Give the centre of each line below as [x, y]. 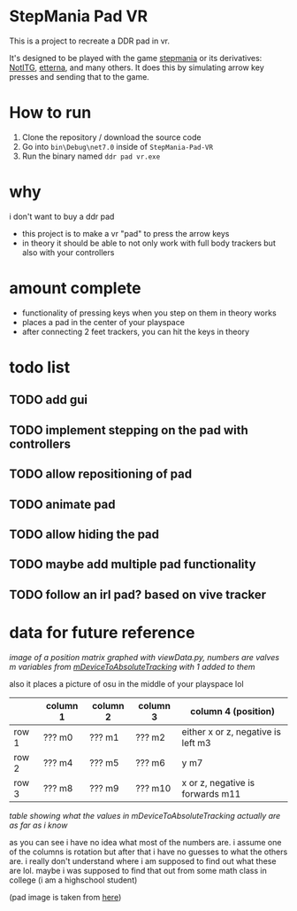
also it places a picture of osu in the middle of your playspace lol [127, 683]
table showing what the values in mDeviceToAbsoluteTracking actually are [145, 815]
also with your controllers [68, 252]
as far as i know [38, 825]
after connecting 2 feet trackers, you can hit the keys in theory [136, 331]
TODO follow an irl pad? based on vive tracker [138, 594]
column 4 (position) [232, 711]
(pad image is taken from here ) [65, 897]
